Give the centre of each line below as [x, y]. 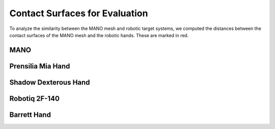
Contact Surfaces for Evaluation [79, 13]
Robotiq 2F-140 [34, 98]
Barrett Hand [30, 115]
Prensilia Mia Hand [40, 66]
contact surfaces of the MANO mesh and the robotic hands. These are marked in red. [99, 35]
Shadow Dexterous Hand [50, 82]
